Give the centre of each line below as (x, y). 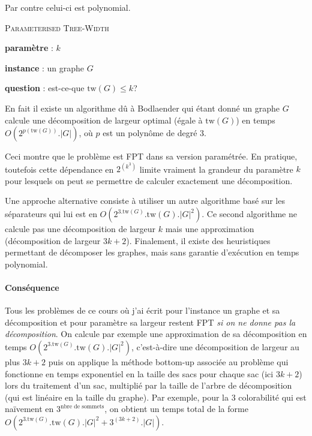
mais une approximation (210, 229)
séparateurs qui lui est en (51, 214)
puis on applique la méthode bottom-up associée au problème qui (168, 361)
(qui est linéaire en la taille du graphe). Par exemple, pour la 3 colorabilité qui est (156, 397)
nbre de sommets (82, 406)
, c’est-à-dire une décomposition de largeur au (215, 346)
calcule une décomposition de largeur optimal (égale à (104, 120)
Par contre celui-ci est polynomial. (68, 7)
